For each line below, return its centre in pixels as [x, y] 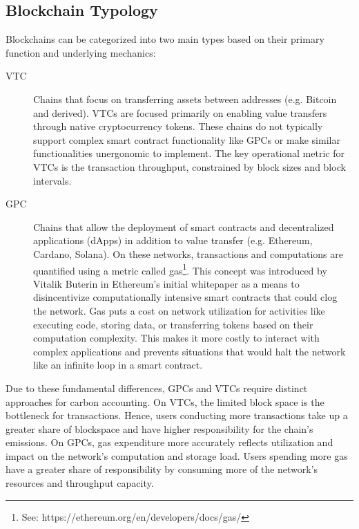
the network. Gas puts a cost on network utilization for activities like [179, 310]
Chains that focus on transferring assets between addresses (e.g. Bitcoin [185, 99]
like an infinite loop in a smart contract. [118, 365]
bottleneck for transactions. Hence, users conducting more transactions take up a [177, 415]
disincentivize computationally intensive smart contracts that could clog [185, 297]
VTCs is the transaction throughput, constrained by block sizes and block [190, 166]
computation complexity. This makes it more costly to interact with [176, 338]
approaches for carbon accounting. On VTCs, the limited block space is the [165, 401]
